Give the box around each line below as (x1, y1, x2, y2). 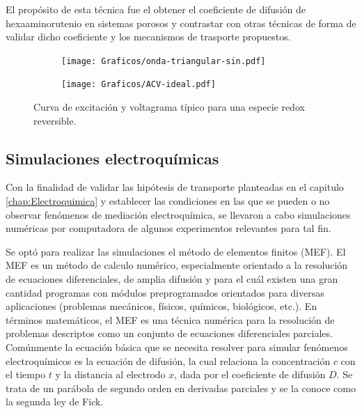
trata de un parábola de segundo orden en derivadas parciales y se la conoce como (6, 380, 356, 395)
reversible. (33, 113, 77, 127)
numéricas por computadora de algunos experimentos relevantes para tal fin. (6, 221, 331, 235)
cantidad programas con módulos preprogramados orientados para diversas (6, 285, 324, 299)
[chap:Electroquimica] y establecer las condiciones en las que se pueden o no (6, 194, 330, 208)
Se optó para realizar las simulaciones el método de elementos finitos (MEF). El (6, 244, 346, 258)
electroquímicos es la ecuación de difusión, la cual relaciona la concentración (6, 353, 331, 368)
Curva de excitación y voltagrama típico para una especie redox (33, 100, 305, 114)
